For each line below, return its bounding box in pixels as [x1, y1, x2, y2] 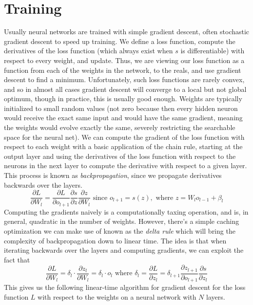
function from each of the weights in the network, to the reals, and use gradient [4, 65, 241, 75]
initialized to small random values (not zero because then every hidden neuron [4, 103, 238, 113]
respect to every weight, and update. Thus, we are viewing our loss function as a [4, 55, 245, 65]
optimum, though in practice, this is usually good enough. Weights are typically [4, 93, 242, 104]
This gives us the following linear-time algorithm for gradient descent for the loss [4, 282, 246, 292]
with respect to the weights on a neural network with [38, 291, 196, 302]
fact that [4, 254, 30, 264]
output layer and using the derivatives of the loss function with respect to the [4, 151, 236, 161]
